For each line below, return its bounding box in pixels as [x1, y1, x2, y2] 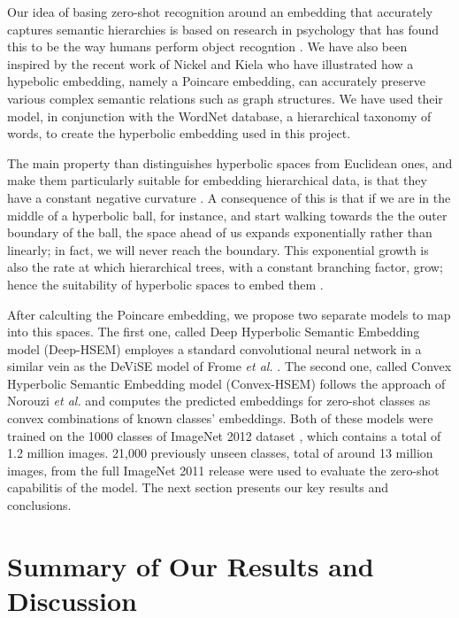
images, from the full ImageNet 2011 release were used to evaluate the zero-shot [7, 460, 440, 479]
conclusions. [7, 496, 72, 514]
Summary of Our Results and [7, 547, 374, 583]
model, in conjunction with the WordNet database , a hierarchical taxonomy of [7, 106, 432, 125]
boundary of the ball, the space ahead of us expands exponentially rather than [7, 223, 432, 242]
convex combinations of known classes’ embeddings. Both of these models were [7, 409, 433, 428]
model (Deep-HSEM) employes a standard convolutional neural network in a [7, 339, 422, 358]
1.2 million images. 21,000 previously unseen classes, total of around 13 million [7, 444, 433, 462]
